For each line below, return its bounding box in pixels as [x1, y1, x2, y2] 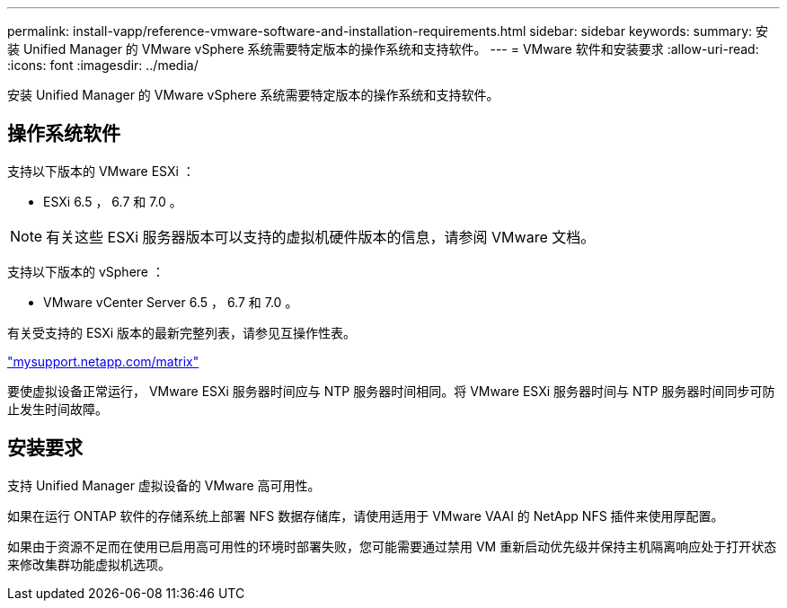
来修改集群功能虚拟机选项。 [7, 556, 171, 572]
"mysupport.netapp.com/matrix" [7, 353, 199, 369]
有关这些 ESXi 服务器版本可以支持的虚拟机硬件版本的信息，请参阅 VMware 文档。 [46, 227, 596, 246]
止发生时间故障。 [7, 401, 108, 417]
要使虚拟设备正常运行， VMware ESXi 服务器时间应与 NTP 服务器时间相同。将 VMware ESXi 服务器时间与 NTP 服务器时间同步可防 [7, 383, 775, 399]
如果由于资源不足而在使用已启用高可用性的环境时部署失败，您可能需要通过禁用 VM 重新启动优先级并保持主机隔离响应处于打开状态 [7, 538, 777, 554]
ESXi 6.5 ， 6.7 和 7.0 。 [43, 193, 182, 209]
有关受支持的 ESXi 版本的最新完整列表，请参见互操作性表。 [7, 324, 357, 340]
